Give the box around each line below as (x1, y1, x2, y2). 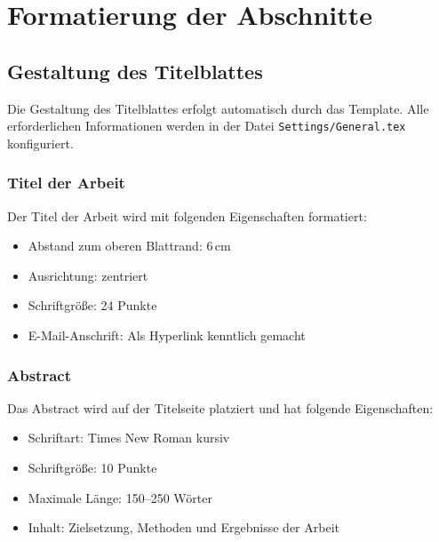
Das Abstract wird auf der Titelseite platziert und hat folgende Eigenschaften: (7, 398, 434, 417)
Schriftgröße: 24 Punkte (28, 296, 157, 315)
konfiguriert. (7, 133, 74, 152)
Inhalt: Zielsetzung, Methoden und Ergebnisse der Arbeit (28, 518, 339, 537)
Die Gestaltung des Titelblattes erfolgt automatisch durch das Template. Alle (7, 99, 429, 117)
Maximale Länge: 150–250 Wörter (28, 488, 212, 506)
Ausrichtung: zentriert (28, 266, 148, 284)
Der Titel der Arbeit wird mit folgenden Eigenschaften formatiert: (7, 206, 367, 225)
